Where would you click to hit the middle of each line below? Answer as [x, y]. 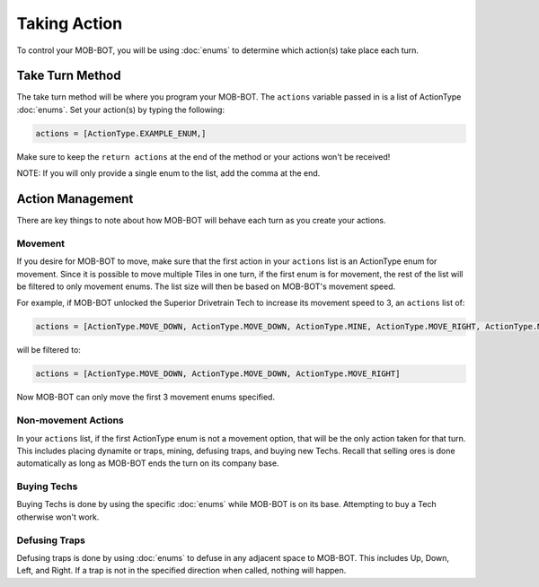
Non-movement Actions [71, 420]
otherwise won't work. [58, 517]
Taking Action [70, 23]
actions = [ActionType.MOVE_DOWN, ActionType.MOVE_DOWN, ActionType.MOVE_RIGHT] [218, 374]
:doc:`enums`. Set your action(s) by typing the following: [120, 110]
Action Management [75, 199]
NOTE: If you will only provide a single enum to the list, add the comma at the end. [168, 173]
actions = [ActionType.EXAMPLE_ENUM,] [121, 133]
